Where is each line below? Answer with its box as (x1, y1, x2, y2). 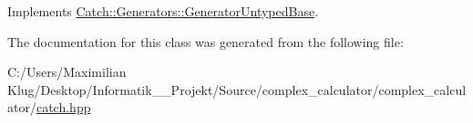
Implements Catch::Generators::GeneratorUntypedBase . (7, 2, 319, 20)
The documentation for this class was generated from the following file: (7, 32, 404, 51)
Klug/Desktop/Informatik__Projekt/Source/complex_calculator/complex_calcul (7, 80, 467, 99)
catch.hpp (36, 98, 91, 117)
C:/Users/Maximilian (7, 62, 127, 81)
